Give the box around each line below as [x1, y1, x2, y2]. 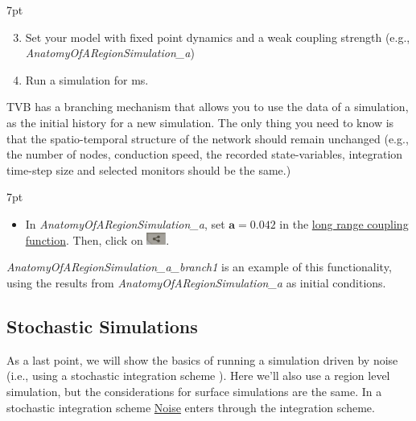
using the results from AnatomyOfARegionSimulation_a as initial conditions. [6, 274, 386, 291]
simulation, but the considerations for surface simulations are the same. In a [6, 382, 382, 399]
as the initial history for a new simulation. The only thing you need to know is [6, 114, 394, 130]
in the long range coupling [279, 215, 409, 232]
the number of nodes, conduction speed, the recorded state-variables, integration [6, 146, 403, 163]
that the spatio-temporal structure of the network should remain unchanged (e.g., [6, 130, 409, 147]
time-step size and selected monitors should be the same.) [6, 161, 291, 178]
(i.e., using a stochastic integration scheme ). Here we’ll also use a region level [6, 367, 390, 384]
